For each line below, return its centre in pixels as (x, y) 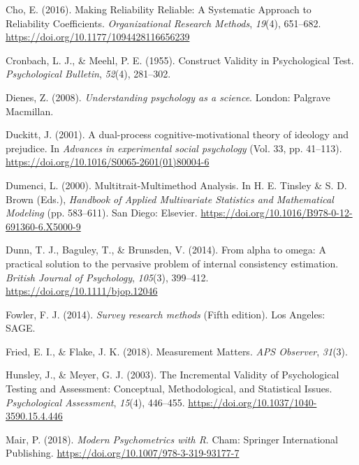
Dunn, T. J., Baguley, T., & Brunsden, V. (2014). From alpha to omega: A (166, 250)
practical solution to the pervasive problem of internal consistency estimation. (172, 263)
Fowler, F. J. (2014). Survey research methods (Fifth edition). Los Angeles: (166, 314)
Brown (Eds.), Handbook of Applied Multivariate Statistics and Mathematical (170, 199)
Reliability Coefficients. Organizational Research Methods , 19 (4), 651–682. (163, 23)
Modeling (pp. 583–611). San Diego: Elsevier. (102, 213)
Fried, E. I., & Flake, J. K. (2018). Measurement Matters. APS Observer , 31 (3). (177, 351)
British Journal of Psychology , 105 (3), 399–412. (107, 277)
